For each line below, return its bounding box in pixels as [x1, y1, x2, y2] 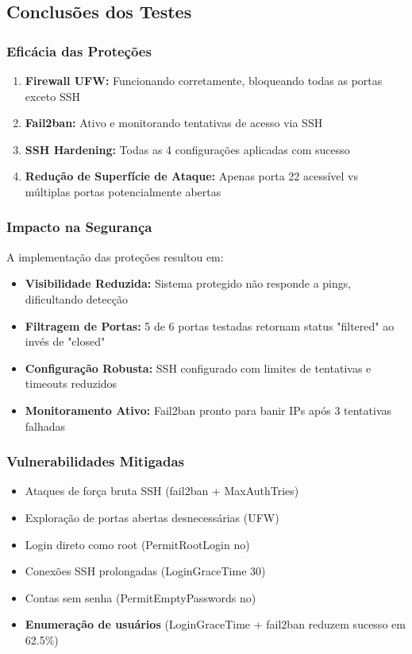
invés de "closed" [25, 333, 106, 350]
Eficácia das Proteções [6, 41, 152, 60]
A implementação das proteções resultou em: [6, 248, 224, 265]
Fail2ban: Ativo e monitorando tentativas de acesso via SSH [25, 114, 323, 131]
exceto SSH [25, 87, 81, 104]
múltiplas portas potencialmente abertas [25, 183, 221, 199]
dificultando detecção [25, 290, 128, 307]
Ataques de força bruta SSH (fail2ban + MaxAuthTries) [25, 482, 299, 499]
